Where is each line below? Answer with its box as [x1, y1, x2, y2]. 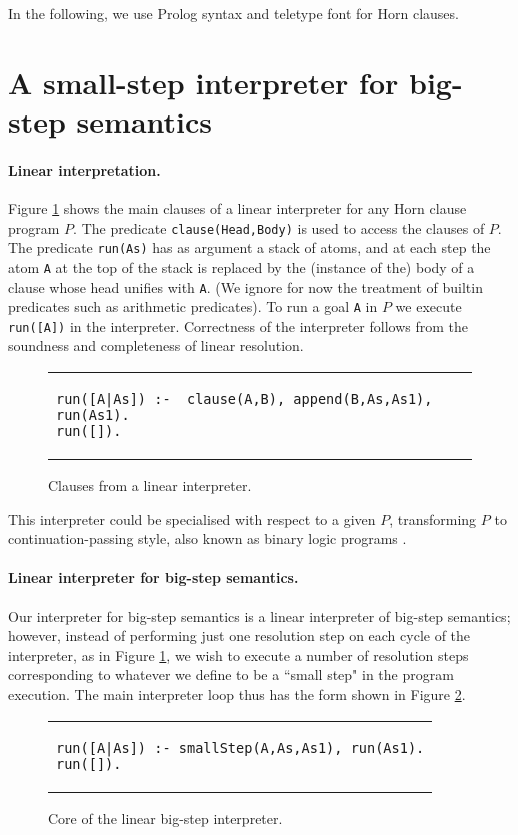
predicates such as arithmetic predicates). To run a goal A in [8, 296, 378, 317]
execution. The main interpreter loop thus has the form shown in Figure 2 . [8, 684, 466, 705]
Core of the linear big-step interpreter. [48, 807, 283, 828]
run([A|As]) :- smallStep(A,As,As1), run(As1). [56, 739, 425, 756]
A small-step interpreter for [8, 61, 399, 102]
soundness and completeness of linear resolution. [8, 335, 304, 356]
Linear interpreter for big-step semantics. [8, 567, 299, 588]
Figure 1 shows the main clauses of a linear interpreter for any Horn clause [8, 197, 467, 218]
